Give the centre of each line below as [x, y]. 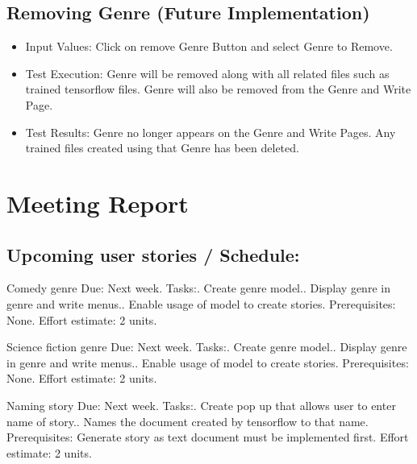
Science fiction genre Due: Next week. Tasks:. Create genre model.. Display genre [207, 347]
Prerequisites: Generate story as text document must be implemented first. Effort [208, 437]
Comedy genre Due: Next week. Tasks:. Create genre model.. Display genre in [198, 288]
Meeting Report [98, 203]
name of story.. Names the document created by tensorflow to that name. [188, 421]
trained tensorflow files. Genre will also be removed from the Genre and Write [218, 89]
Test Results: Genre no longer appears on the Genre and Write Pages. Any [211, 132]
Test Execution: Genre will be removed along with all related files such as [207, 73]
